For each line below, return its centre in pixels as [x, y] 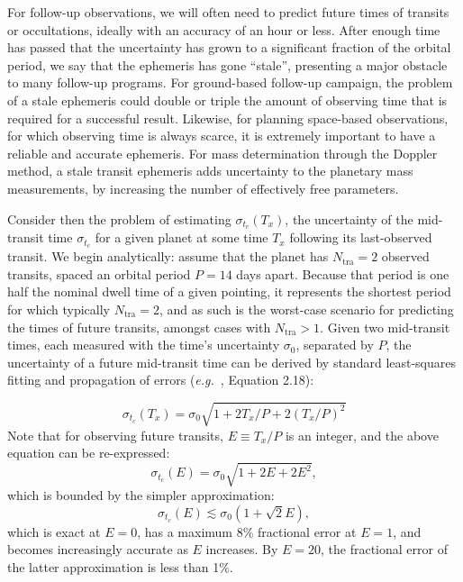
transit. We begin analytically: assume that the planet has [168, 256]
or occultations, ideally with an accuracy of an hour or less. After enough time [224, 29]
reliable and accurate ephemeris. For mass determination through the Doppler [222, 153]
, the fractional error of [384, 549]
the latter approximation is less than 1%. [120, 567]
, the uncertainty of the [349, 218]
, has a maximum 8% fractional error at [247, 531]
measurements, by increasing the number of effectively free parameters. [203, 188]
